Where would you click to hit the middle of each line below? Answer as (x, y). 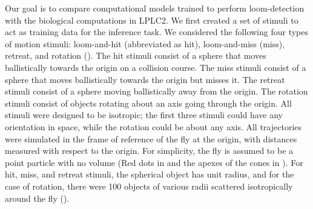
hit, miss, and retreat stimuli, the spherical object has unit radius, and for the (150, 174)
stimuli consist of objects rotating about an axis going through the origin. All (148, 103)
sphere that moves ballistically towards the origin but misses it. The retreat (145, 79)
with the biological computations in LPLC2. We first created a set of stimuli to (152, 20)
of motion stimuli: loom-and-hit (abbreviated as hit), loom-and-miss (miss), (145, 43)
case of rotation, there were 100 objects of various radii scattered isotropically (149, 186)
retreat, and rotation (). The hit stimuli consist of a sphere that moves (136, 55)
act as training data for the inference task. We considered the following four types (157, 32)
